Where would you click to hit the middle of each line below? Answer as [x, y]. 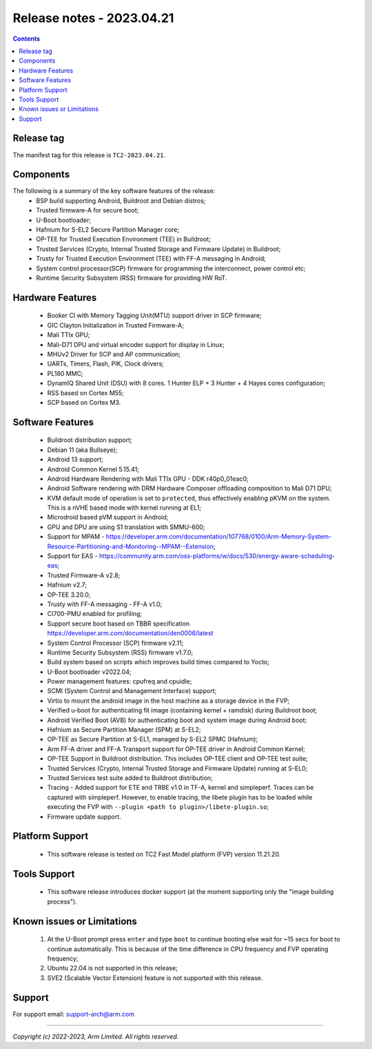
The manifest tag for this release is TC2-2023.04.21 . [89, 154]
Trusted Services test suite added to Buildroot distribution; [130, 778]
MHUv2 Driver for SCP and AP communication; [114, 354]
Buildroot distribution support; [90, 440]
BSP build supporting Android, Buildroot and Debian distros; [121, 201]
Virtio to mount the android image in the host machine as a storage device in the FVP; [168, 701]
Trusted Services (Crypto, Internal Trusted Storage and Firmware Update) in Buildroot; [158, 249]
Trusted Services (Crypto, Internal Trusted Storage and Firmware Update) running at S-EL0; [177, 768]
